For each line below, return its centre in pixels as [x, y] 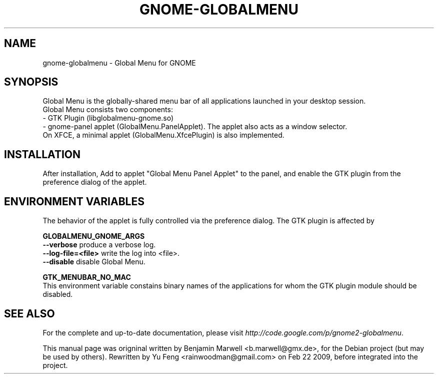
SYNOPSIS [31, 82]
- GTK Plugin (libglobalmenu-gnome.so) [108, 118]
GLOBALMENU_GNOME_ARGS [94, 236]
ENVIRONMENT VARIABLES [74, 201]
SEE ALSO [29, 313]
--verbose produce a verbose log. [99, 245]
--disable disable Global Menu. [94, 262]
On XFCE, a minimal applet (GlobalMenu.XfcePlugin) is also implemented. [163, 135]
